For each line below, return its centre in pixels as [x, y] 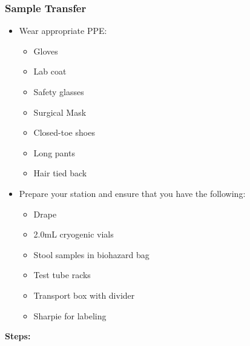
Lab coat [50, 71]
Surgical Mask [60, 112]
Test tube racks [62, 275]
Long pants [54, 152]
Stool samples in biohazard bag [91, 254]
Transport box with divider [84, 295]
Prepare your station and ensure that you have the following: [132, 193]
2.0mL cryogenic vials [74, 234]
